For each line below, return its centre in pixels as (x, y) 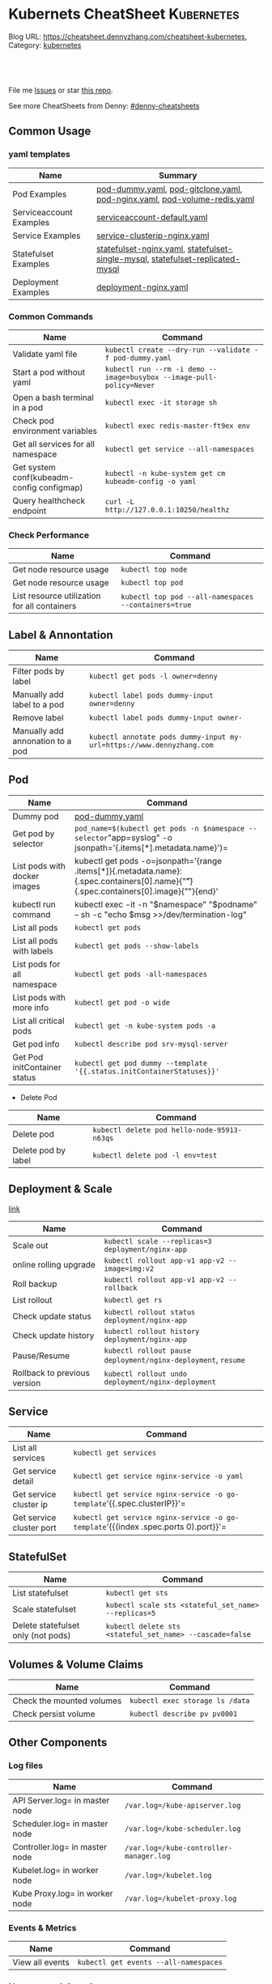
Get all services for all (54, 444)
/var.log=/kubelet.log (168, 1875)
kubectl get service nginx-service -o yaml (158, 1476)
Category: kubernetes (45, 45)
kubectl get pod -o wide (122, 1002)
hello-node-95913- (207, 1130)
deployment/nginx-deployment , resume (174, 1359)
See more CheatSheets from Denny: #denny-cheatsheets (104, 105)
